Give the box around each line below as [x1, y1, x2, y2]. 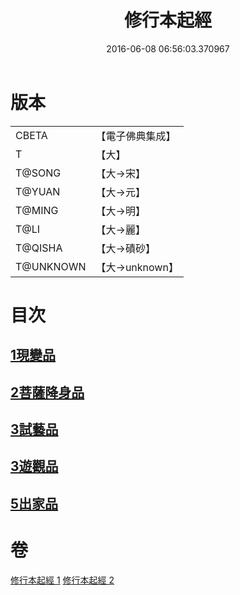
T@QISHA [15, 241, 63, 255]
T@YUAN [15, 184, 61, 198]
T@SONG [15, 166, 62, 180]
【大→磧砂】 [95, 241, 156, 255]
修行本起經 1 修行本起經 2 [10, 574, 115, 586]
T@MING [15, 203, 59, 217]
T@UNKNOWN [15, 259, 87, 273]
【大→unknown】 [95, 260, 179, 274]
